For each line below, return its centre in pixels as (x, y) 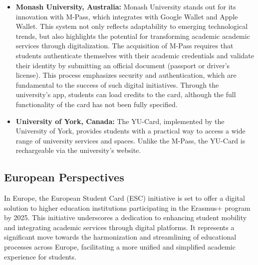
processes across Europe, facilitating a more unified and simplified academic (120, 247)
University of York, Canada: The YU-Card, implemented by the (120, 121)
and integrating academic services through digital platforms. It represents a (119, 227)
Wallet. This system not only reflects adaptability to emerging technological (132, 26)
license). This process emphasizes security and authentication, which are (126, 75)
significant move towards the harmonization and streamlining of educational (120, 237)
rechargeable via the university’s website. (78, 150)
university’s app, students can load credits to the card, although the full (126, 94)
